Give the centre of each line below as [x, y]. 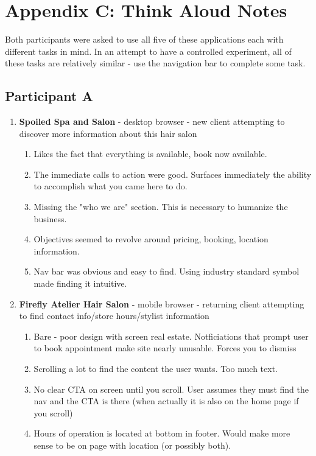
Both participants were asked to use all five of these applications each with [144, 39]
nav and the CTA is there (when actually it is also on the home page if [166, 401]
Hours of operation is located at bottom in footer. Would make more [162, 433]
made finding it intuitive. [80, 283]
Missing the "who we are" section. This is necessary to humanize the [161, 207]
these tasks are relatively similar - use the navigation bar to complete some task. [155, 63]
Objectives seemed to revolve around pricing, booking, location [151, 239]
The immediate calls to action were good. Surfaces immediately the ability [173, 174]
